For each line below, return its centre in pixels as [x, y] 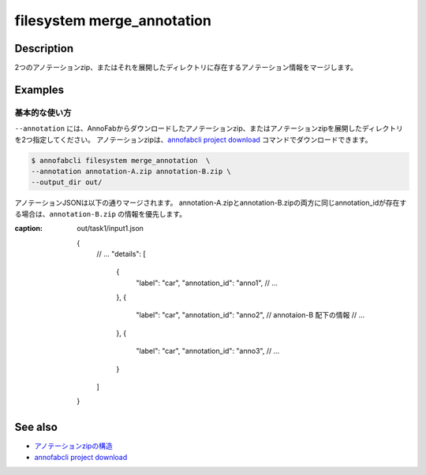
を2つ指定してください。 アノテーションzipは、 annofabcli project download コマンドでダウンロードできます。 [193, 139]
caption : [29, 228]
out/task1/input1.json [110, 228]
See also [36, 427]
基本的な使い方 [43, 113]
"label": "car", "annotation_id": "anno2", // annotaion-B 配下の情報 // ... [250, 315]
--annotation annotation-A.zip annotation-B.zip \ [131, 171]
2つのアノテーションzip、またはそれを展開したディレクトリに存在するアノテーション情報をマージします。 [186, 68]
